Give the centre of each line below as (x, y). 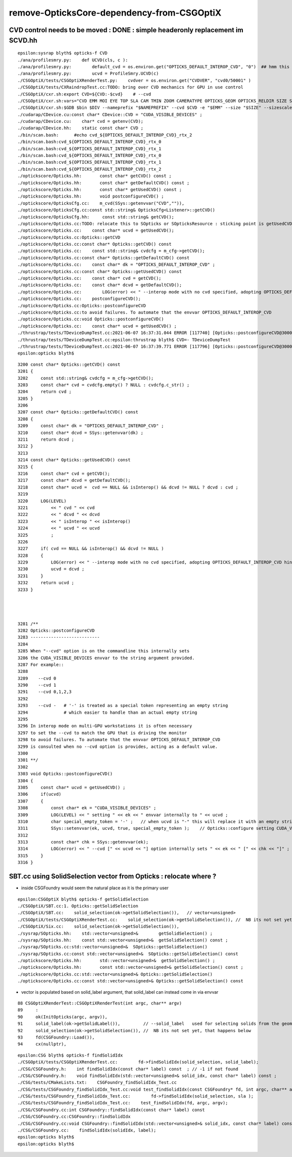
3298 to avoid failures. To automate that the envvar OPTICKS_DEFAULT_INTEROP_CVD (119, 740)
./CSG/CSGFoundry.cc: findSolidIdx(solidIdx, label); (87, 1130)
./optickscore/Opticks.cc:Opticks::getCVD (69, 237)
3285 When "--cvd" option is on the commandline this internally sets (104, 651)
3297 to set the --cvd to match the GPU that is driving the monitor (102, 733)
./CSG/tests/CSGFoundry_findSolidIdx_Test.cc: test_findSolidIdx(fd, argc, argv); (123, 1103)
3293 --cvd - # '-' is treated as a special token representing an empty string (123, 706)
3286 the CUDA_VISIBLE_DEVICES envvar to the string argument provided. (106, 658)
